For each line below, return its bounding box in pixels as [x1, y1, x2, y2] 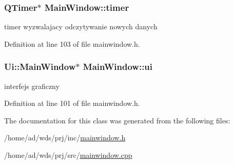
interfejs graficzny [4, 80, 60, 91]
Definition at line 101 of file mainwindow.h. [4, 98, 140, 108]
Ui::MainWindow [4, 60, 76, 73]
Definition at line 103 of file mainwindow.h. [4, 38, 140, 49]
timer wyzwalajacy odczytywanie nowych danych [4, 21, 158, 32]
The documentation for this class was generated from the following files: [4, 115, 230, 125]
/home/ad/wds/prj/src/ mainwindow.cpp [4, 150, 132, 160]
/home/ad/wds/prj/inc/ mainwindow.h [4, 132, 126, 143]
